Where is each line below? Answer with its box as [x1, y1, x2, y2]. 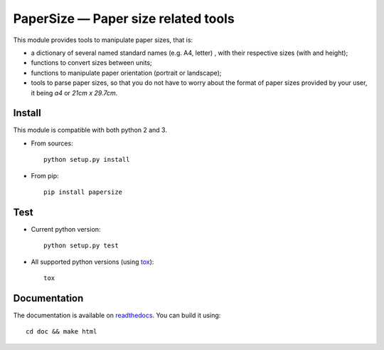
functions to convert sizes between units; [31, 58, 152, 67]
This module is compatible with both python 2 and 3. [13, 125, 167, 135]
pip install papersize [43, 187, 123, 196]
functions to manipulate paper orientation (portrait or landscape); [31, 68, 222, 77]
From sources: [31, 139, 74, 148]
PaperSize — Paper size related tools [13, 11, 235, 26]
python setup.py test [43, 242, 119, 249]
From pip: [31, 171, 60, 180]
